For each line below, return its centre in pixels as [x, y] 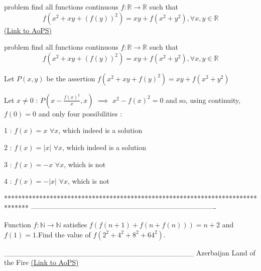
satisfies [75, 224]
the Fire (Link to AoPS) [41, 262]
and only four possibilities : [80, 113]
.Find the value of [63, 234]
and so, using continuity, [203, 100]
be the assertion [71, 78]
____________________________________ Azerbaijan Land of [130, 252]
